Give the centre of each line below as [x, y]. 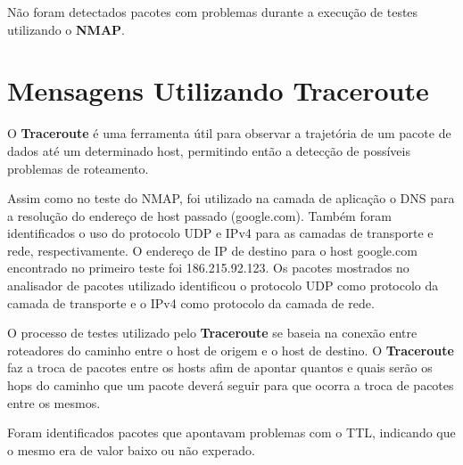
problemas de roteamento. [78, 168]
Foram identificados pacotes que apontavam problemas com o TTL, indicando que [231, 432]
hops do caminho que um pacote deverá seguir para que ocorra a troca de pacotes [231, 385]
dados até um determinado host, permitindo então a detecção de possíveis [209, 150]
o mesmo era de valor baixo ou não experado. [131, 449]
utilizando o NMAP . [66, 29]
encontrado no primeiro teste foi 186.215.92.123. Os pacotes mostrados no [208, 268]
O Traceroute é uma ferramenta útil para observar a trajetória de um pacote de [229, 133]
